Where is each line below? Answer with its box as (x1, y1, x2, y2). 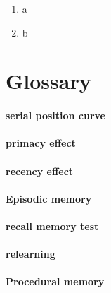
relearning (6, 246, 55, 261)
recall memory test (6, 218, 99, 233)
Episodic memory (6, 191, 92, 205)
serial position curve (6, 108, 106, 123)
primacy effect (6, 136, 76, 150)
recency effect (6, 163, 74, 178)
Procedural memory (6, 274, 105, 289)
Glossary (6, 66, 91, 95)
